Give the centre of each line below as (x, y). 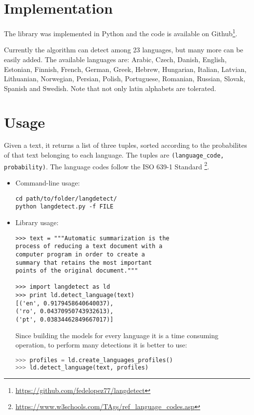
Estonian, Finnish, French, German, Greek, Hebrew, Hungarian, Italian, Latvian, (125, 69)
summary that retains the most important (84, 263)
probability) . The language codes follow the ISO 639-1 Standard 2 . (107, 165)
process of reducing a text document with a (89, 246)
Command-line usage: (48, 183)
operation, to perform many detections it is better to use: (101, 345)
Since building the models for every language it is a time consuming (117, 335)
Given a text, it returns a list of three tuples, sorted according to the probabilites (126, 145)
